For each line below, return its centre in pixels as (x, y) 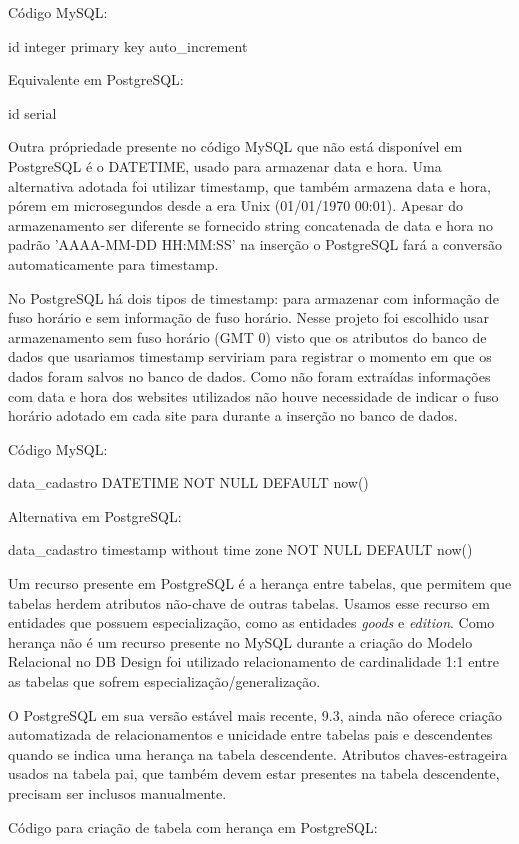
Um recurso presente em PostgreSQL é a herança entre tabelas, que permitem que (260, 583)
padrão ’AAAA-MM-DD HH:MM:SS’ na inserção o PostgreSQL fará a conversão (255, 244)
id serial (32, 112)
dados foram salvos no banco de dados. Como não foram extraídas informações (249, 375)
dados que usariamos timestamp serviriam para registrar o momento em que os (250, 356)
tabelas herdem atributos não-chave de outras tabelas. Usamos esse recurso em (249, 602)
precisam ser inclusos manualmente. (117, 793)
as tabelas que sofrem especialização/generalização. (164, 681)
